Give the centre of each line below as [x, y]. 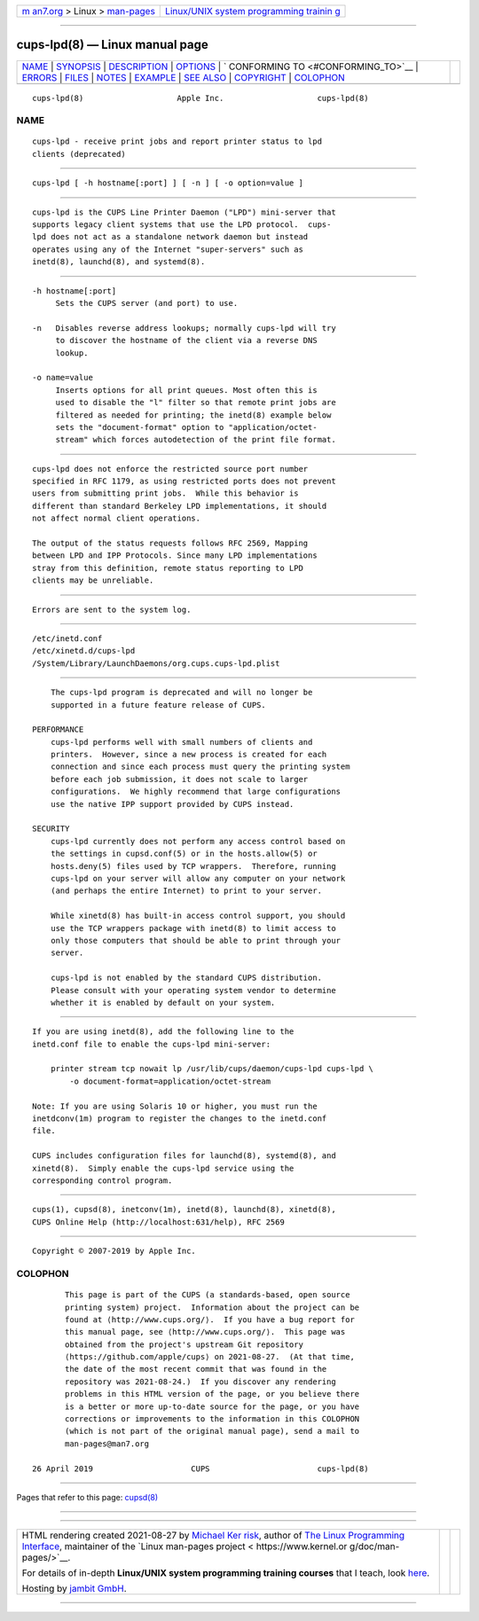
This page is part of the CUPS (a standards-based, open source [208, 1295]
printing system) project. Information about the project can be [212, 1307]
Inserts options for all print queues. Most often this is [187, 390]
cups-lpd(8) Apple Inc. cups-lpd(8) [200, 98]
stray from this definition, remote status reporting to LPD [168, 568]
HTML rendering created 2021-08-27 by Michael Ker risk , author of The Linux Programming [213, 1536]
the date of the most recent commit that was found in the [196, 1369]
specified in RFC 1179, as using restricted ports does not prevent [184, 482]
